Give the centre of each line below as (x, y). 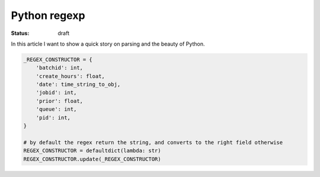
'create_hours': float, (70, 76)
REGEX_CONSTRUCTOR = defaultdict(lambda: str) (92, 151)
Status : (20, 33)
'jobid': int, (56, 93)
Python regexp (48, 15)
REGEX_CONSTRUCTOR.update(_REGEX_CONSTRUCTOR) (92, 159)
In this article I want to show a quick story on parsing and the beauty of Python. (108, 44)
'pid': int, (53, 118)
